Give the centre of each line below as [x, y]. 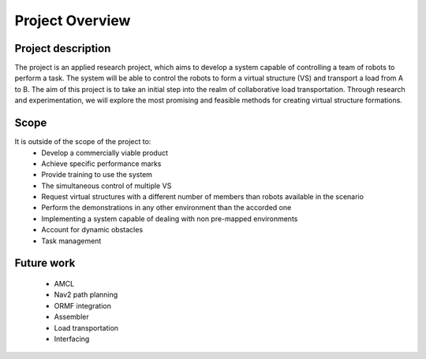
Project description [63, 48]
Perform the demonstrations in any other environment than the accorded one [166, 208]
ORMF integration [83, 305]
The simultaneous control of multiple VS [106, 186]
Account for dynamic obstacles [92, 230]
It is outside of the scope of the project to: [83, 142]
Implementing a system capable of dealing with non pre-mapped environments [170, 218]
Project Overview [73, 20]
